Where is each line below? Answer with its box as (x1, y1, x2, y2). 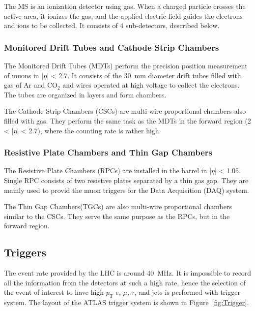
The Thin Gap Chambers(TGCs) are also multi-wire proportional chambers (4, 201, 232, 212)
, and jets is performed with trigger (134, 287, 240, 297)
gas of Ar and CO (4, 80, 58, 90)
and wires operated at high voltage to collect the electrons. (62, 80, 240, 90)
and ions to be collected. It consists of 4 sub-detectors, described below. (4, 20, 220, 31)
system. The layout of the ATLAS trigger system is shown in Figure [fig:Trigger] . (4, 297, 249, 308)
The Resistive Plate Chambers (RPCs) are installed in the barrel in (4, 165, 207, 176)
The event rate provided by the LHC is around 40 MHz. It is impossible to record (4, 268, 252, 278)
